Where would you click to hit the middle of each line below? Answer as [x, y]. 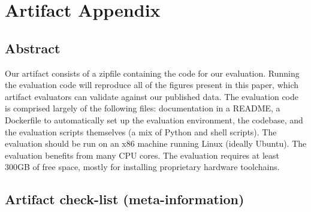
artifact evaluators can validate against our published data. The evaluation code [152, 96]
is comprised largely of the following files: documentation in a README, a [143, 108]
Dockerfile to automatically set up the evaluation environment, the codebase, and [154, 119]
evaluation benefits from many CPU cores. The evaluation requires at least [142, 155]
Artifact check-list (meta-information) [125, 199]
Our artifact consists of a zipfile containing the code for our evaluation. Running [152, 73]
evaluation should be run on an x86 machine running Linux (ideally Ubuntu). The [156, 143]
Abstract [33, 48]
